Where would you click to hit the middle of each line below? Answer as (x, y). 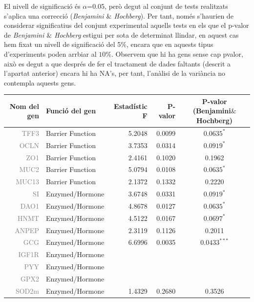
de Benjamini (24, 34)
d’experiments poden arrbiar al (50, 54)
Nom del (24, 106)
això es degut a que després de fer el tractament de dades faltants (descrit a (117, 63)
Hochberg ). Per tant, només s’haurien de (174, 15)
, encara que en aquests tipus (170, 44)
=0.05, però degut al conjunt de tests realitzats (158, 6)
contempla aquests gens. (40, 82)
